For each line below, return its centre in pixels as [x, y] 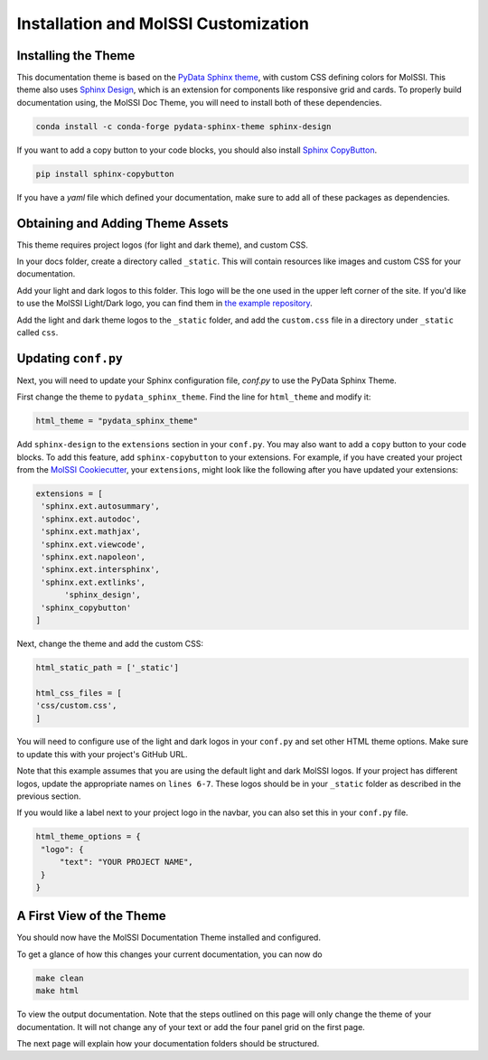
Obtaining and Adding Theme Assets [123, 223]
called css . [38, 333]
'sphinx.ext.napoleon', [94, 557]
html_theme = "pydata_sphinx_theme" [117, 421]
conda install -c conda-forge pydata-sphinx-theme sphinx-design [183, 126]
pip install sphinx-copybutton [105, 174]
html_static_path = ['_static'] [108, 667]
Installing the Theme [76, 56]
